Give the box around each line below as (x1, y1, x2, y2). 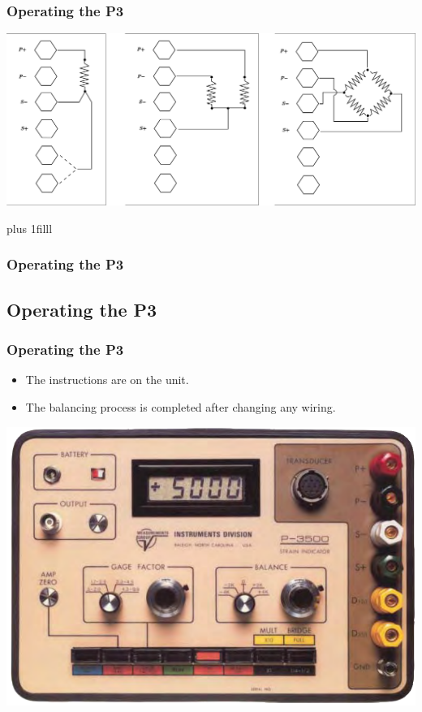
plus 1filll (6, 219, 53, 236)
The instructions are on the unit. (25, 371, 189, 388)
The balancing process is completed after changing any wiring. (25, 398, 336, 415)
